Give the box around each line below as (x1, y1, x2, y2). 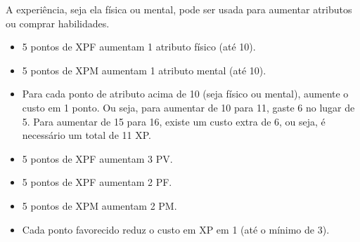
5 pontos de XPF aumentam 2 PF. (22, 175, 172, 189)
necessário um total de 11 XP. (22, 128, 151, 142)
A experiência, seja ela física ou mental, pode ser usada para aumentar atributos (6, 2, 352, 16)
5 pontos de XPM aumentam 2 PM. (22, 198, 177, 213)
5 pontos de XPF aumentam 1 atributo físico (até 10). (22, 39, 256, 54)
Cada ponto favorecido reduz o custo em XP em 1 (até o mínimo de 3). (22, 222, 330, 236)
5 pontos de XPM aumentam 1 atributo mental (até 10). (22, 62, 266, 77)
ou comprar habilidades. (6, 15, 110, 30)
